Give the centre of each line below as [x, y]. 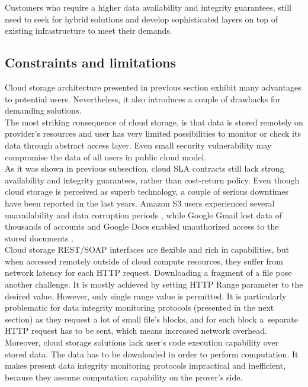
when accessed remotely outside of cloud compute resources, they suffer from [144, 261]
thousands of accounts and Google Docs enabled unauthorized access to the [142, 226]
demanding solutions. [43, 110]
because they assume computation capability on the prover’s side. [124, 377]
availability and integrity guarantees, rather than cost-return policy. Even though [152, 180]
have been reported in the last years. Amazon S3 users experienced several [140, 203]
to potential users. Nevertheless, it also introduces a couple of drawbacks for [143, 99]
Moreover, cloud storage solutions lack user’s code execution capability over [142, 342]
